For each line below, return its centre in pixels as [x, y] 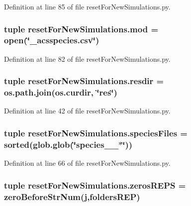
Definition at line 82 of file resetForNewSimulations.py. [87, 58]
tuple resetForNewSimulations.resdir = [84, 81]
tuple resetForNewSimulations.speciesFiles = [96, 133]
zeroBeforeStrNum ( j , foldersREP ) [72, 196]
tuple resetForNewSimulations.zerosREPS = [95, 185]
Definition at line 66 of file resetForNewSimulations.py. [87, 163]
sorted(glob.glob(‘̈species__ [61, 144]
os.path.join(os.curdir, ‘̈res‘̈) [61, 92]
